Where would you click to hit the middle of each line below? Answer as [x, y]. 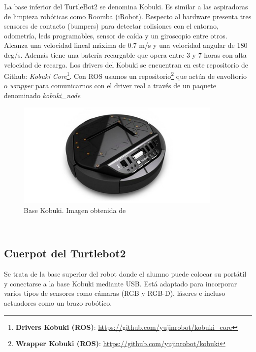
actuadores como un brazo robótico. [58, 302]
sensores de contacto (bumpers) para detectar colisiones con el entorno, [111, 26]
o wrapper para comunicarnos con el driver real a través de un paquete [110, 86]
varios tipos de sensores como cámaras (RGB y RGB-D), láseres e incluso [115, 293]
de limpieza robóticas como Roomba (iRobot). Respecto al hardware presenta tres [128, 16]
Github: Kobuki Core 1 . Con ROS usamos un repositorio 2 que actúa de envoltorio [125, 75]
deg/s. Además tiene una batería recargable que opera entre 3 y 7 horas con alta [125, 54]
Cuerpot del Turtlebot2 [65, 253]
